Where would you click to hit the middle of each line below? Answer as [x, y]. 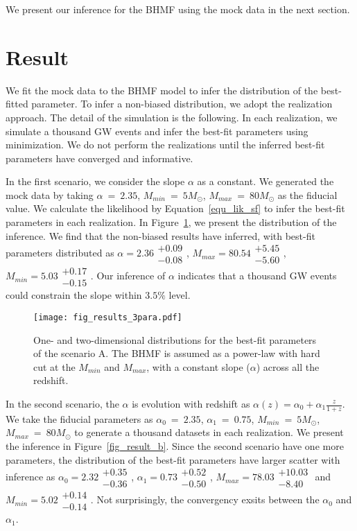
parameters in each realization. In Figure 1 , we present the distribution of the [171, 222]
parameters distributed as [60, 253]
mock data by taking [50, 194]
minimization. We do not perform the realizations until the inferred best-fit [165, 145]
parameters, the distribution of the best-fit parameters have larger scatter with [173, 459]
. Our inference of [128, 276]
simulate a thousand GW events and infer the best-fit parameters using [157, 131]
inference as [31, 477]
